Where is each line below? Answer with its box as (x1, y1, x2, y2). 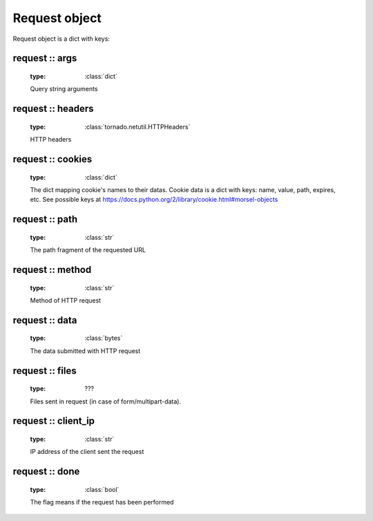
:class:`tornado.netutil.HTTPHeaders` (84, 122, 191, 131)
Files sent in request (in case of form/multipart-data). (30, 397, 182, 406)
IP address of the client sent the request (30, 448, 144, 456)
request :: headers (12, 103, 94, 115)
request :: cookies (12, 153, 93, 165)
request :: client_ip (12, 415, 95, 427)
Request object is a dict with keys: (12, 35, 111, 43)
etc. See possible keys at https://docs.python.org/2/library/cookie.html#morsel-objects (30, 196, 278, 204)
